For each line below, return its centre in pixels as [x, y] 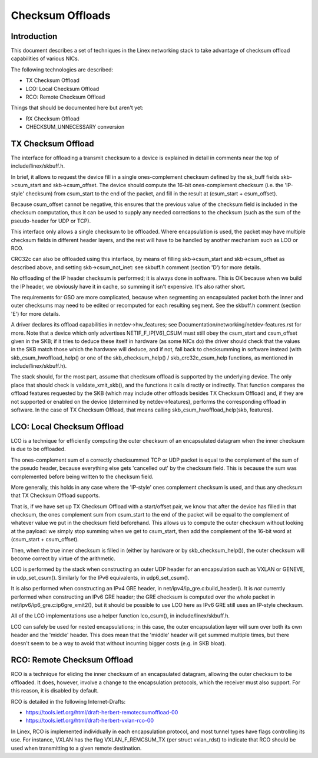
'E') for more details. [36, 313]
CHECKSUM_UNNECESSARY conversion [75, 127]
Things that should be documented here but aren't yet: [77, 108]
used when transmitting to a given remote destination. [76, 748]
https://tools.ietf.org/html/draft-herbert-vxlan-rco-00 [90, 721]
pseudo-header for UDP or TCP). [51, 221]
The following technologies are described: [62, 69]
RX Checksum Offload [52, 119]
